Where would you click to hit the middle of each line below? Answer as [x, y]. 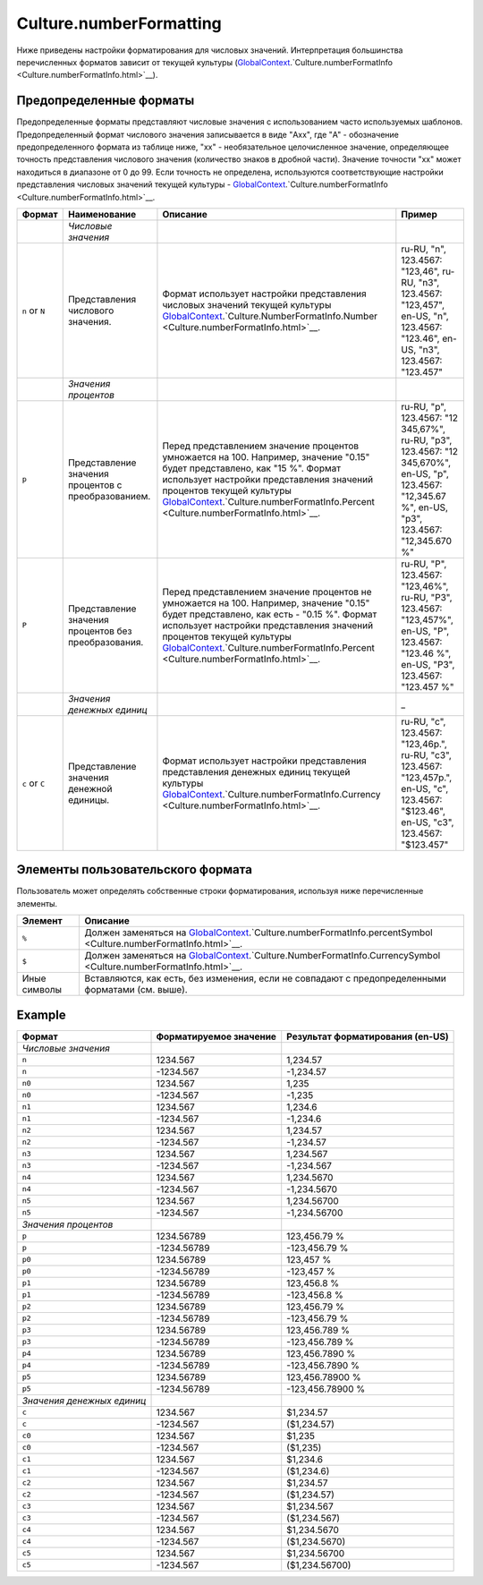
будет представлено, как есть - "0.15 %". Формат [270, 614]
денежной [90, 788]
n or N [34, 311]
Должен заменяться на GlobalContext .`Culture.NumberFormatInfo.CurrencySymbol [263, 956]
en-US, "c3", [428, 822]
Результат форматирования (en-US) [368, 1036]
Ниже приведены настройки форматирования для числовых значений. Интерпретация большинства [210, 50]
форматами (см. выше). [136, 990]
